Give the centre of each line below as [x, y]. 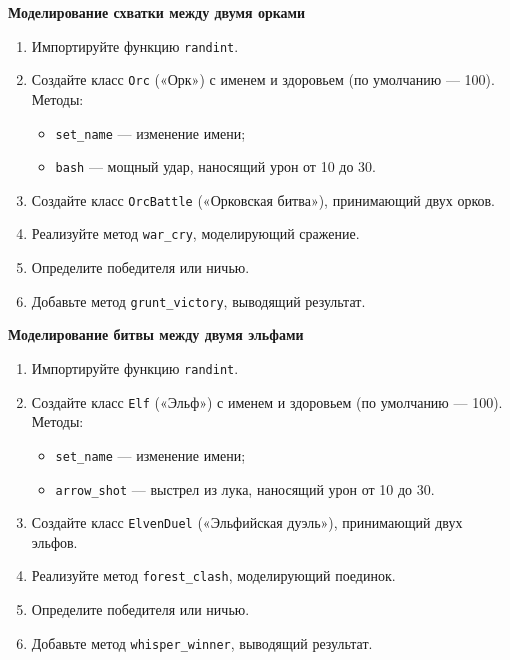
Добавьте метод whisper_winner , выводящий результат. [202, 642]
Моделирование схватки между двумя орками [157, 12]
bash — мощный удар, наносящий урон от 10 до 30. [215, 166]
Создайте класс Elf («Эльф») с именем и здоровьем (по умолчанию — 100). [267, 401]
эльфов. [54, 541]
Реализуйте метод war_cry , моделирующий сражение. [195, 233]
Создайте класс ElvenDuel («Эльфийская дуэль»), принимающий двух [247, 522]
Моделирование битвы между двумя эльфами [156, 334]
